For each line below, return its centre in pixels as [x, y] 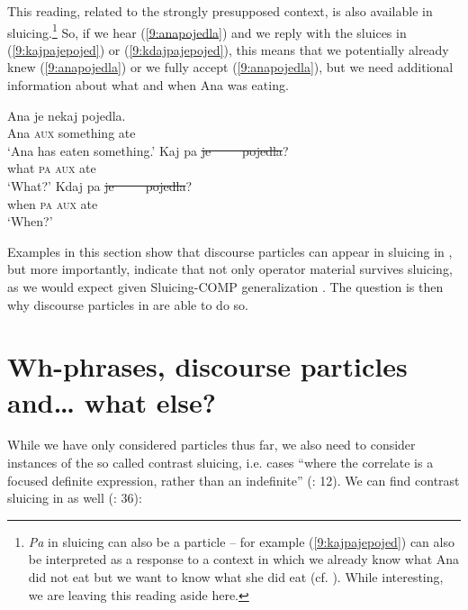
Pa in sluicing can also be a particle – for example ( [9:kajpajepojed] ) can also [241, 541]
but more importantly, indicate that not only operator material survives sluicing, [230, 269]
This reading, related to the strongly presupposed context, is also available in [220, 11]
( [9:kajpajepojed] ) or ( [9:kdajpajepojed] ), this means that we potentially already [228, 49]
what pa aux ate [52, 168]
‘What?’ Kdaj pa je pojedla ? [100, 186]
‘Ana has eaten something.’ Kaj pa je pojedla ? [148, 150]
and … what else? [112, 401]
